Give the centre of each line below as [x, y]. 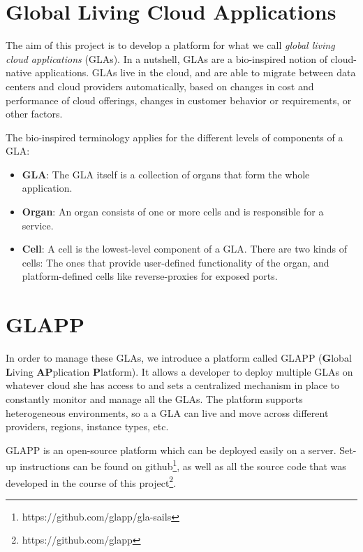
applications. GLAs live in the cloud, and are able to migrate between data [195, 72]
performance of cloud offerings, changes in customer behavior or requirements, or [179, 100]
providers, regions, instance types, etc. [87, 426]
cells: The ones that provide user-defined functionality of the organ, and [176, 262]
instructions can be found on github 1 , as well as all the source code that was [183, 465]
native [19, 72]
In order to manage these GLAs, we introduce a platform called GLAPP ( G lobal [179, 358]
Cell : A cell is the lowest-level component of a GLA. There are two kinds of [184, 249]
